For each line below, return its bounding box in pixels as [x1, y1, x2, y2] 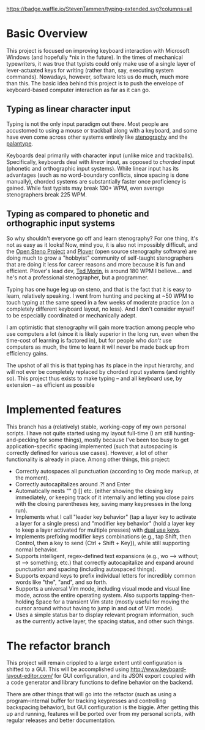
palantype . [6, 139, 34, 147]
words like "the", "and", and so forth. [15, 578, 108, 586]
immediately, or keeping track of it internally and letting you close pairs [15, 494, 194, 501]
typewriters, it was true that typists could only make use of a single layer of [6, 60, 196, 67]
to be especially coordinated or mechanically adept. [6, 311, 137, 319]
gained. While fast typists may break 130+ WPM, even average [6, 184, 165, 192]
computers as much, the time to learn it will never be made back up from [6, 343, 190, 351]
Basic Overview [6, 27, 88, 41]
